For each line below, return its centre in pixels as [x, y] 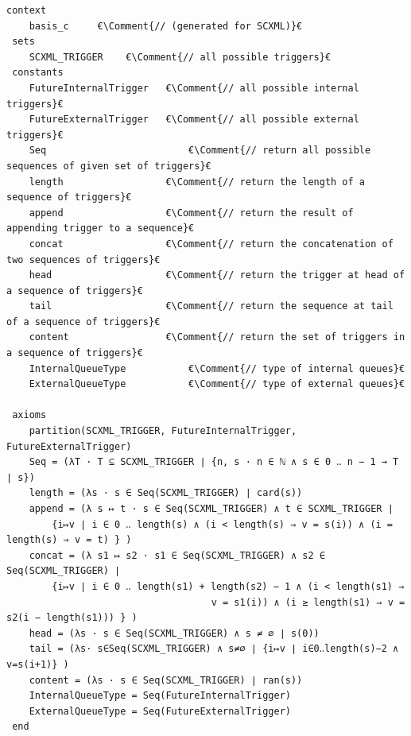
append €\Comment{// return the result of [191, 213]
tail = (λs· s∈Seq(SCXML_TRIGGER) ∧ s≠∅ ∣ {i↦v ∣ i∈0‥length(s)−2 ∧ [214, 649]
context [27, 10]
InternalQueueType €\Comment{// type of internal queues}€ [217, 368]
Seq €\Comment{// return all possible [200, 151]
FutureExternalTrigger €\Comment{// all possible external [194, 120]
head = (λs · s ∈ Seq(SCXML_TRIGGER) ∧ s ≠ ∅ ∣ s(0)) [174, 633]
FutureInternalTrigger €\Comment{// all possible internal [194, 88]
